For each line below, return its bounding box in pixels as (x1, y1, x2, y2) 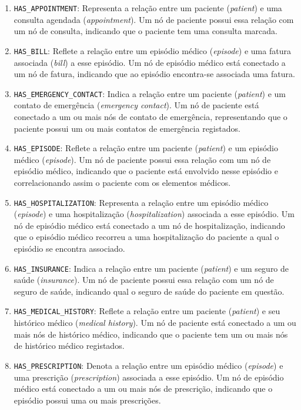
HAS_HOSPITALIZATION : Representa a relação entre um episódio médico (14, 196, 269, 208)
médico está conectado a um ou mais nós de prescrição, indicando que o (14, 382, 273, 395)
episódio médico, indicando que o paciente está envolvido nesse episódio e (14, 165, 278, 177)
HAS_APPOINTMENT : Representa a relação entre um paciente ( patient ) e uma (14, 2, 282, 14)
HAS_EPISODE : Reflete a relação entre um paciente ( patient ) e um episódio (14, 142, 278, 154)
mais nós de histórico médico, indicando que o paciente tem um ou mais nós (14, 328, 288, 340)
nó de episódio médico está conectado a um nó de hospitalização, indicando (14, 219, 285, 231)
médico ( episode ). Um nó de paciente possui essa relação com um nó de (14, 153, 271, 165)
